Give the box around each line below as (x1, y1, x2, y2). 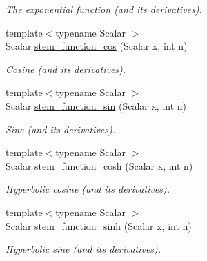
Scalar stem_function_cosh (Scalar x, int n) (6, 158, 193, 173)
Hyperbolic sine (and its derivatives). (6, 242, 161, 256)
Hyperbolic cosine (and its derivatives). (6, 182, 170, 196)
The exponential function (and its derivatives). (6, 2, 202, 16)
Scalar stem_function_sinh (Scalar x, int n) (6, 218, 192, 233)
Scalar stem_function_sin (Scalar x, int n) (6, 98, 186, 113)
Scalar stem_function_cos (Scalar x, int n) (6, 39, 188, 53)
